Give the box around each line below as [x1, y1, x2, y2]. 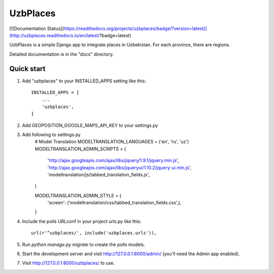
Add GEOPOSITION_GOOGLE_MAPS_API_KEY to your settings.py [22, 122, 158, 128]
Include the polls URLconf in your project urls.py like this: [22, 218, 142, 224]
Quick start [9, 64, 46, 73]
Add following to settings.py [22, 131, 81, 137]
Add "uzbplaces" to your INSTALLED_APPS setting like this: [22, 78, 147, 84]
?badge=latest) [99, 32, 131, 38]
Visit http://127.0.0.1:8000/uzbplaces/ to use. [22, 260, 115, 266]
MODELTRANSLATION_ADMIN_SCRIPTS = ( [35, 145, 126, 152]
